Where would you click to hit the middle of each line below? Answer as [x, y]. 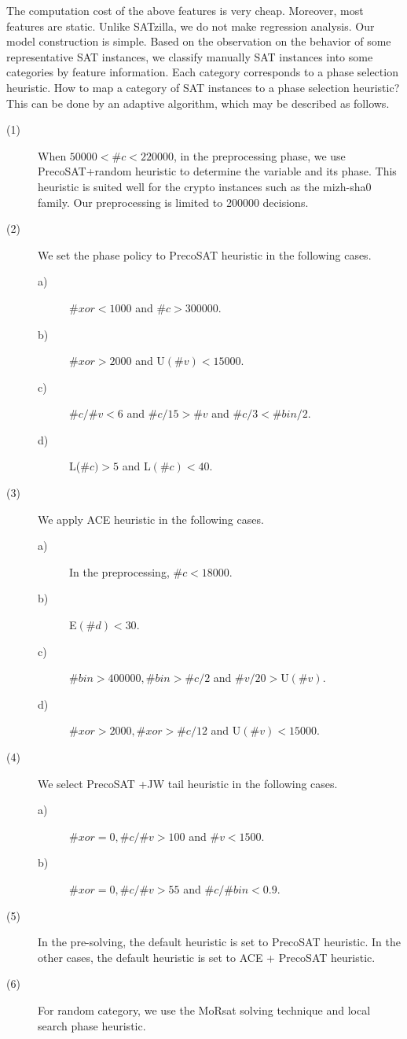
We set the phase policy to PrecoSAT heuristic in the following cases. [205, 254]
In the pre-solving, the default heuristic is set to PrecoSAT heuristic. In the [219, 942]
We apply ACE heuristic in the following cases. [151, 519]
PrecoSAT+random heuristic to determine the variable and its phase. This [217, 171]
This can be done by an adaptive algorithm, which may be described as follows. [198, 103]
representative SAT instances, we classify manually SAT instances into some [190, 56]
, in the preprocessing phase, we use [259, 155]
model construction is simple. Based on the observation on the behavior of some [199, 41]
